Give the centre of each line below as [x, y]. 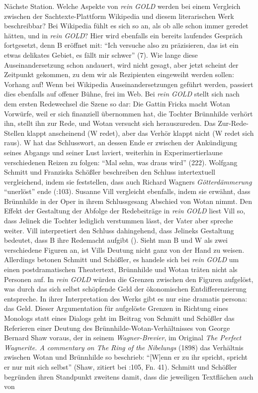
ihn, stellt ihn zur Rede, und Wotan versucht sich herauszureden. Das [110, 123]
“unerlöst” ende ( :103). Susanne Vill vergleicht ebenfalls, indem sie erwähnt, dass [127, 191]
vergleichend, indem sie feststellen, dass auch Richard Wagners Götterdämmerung [128, 181]
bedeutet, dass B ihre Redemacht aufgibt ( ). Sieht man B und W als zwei [116, 240]
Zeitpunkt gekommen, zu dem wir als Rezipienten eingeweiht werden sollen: [119, 74]
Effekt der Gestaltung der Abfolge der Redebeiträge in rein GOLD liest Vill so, [125, 211]
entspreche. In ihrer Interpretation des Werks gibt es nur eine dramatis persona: [126, 298]
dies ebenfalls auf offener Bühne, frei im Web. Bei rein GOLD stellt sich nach [122, 94]
